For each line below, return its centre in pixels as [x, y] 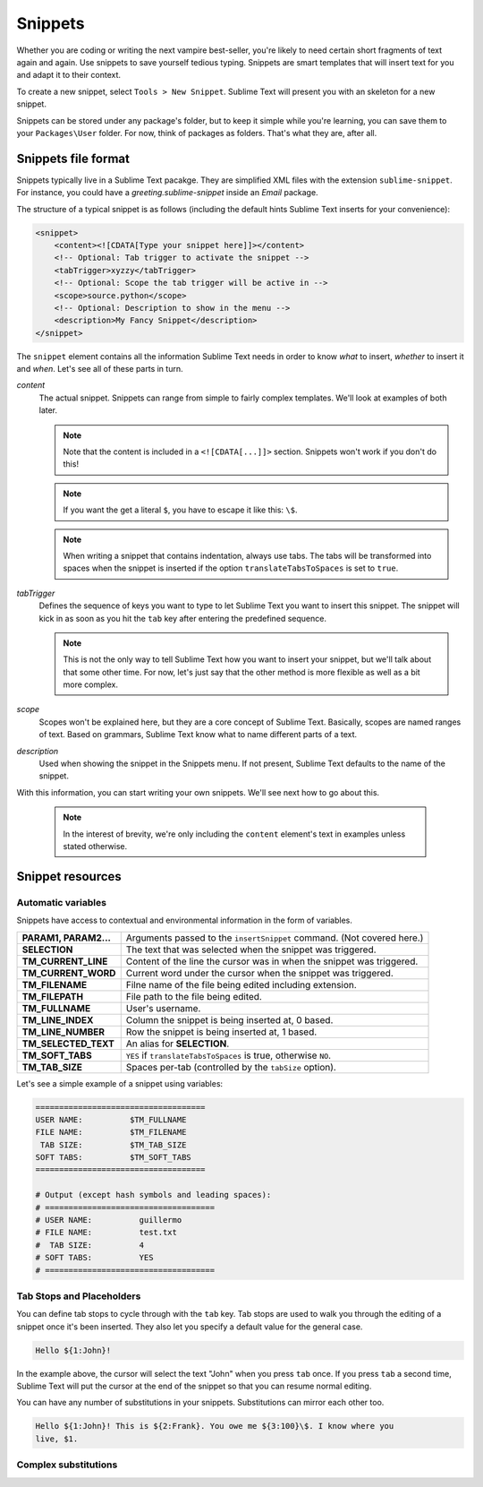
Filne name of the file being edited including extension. [241, 984]
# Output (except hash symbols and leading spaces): [153, 1195]
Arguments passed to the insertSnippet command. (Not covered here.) [275, 938]
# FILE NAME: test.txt [106, 1233]
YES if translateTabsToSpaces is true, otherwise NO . [228, 1055]
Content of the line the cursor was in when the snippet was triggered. [272, 961]
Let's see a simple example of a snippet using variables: [120, 1083]
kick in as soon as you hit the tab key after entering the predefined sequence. [182, 618]
